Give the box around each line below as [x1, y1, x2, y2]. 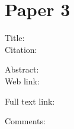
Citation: [5, 43, 37, 55]
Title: [5, 32, 25, 44]
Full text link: [5, 95, 55, 107]
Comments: [5, 115, 46, 127]
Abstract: [5, 63, 39, 75]
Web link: [5, 74, 40, 87]
